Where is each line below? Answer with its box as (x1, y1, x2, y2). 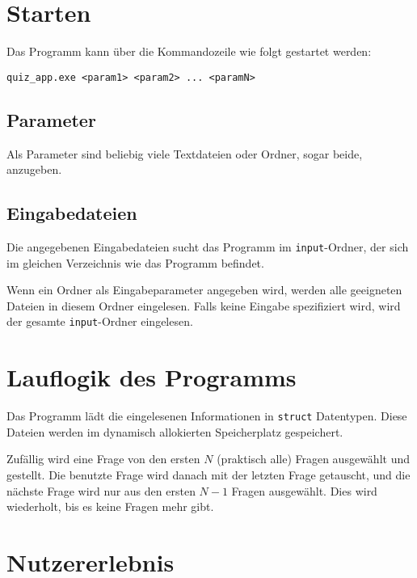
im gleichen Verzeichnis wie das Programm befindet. (6, 254, 264, 271)
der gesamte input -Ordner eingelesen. (6, 313, 193, 330)
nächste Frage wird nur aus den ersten (6, 482, 196, 499)
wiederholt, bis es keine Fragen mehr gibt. (6, 498, 214, 515)
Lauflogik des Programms (6, 361, 297, 394)
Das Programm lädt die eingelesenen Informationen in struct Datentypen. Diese (6, 407, 407, 424)
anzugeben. (6, 161, 62, 178)
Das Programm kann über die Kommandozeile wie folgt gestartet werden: (6, 43, 372, 60)
